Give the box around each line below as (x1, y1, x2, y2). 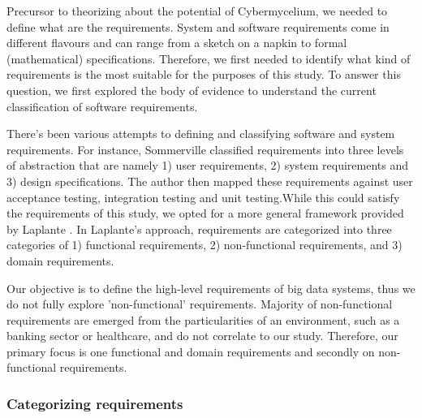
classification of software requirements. (6, 97, 198, 114)
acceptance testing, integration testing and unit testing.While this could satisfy (6, 188, 400, 205)
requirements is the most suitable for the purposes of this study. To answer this (6, 66, 401, 83)
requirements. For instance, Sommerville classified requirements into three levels (6, 140, 404, 157)
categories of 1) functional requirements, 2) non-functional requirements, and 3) (6, 236, 403, 253)
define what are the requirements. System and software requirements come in (6, 18, 390, 35)
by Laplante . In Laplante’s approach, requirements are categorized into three (6, 220, 392, 237)
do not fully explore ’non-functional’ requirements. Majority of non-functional (6, 295, 393, 312)
